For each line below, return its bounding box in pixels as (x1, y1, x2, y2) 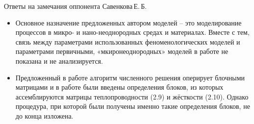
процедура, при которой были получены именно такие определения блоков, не (15, 101, 250, 111)
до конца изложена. (15, 110, 74, 121)
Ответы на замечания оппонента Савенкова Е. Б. (4, 1, 147, 11)
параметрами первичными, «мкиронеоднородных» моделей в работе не (15, 46, 229, 56)
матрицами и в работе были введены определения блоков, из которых (15, 82, 224, 92)
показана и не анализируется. (15, 55, 103, 66)
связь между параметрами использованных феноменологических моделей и (15, 36, 240, 47)
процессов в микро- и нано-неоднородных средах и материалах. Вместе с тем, (15, 27, 250, 37)
